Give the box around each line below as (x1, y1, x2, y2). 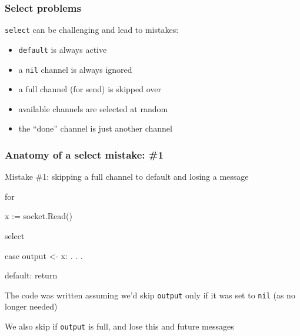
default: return (5, 269, 58, 281)
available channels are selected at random (18, 102, 168, 115)
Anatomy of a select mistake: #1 (5, 147, 164, 162)
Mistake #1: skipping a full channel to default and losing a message (5, 170, 249, 183)
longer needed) (5, 300, 58, 313)
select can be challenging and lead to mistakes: (5, 23, 179, 36)
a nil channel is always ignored (18, 63, 132, 75)
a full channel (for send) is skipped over (18, 83, 162, 95)
